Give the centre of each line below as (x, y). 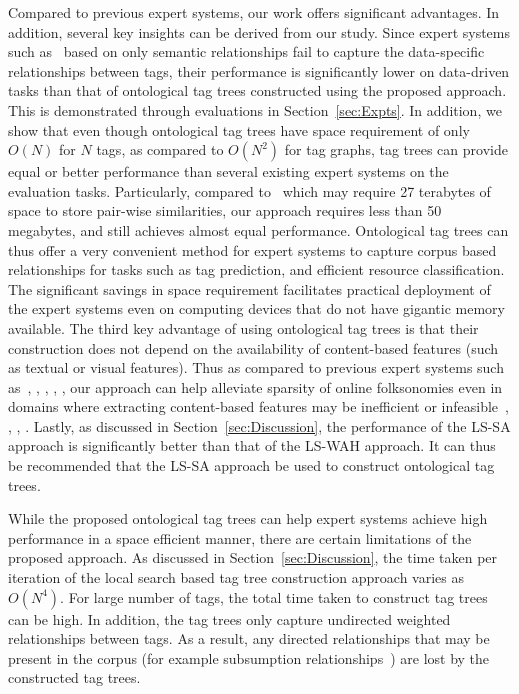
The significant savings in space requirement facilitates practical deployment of (249, 288)
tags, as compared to (160, 149)
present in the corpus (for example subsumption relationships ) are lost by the (249, 657)
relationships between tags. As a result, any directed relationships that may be (249, 638)
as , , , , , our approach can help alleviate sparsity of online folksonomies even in (255, 386)
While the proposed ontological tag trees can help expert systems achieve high (248, 518)
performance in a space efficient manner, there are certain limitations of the (240, 537)
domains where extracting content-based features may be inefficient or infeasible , (258, 406)
